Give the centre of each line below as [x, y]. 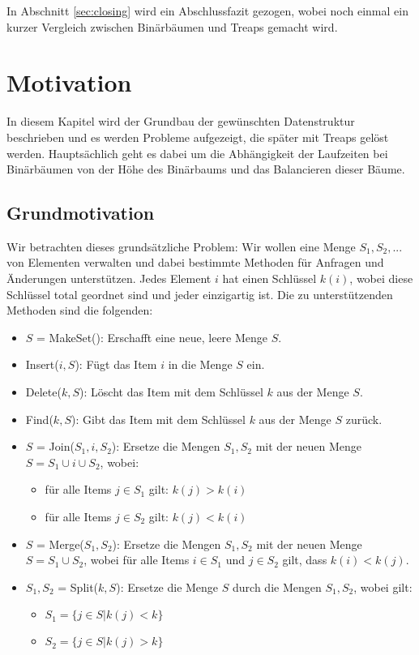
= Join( [56, 446]
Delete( [43, 392]
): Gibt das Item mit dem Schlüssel [158, 419]
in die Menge [200, 364]
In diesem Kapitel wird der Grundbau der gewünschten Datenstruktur [181, 121]
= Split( [78, 587]
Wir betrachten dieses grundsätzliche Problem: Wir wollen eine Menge [181, 246]
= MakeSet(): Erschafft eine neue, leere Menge [152, 337]
